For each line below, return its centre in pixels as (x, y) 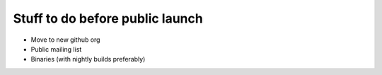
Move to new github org (65, 40)
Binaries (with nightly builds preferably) (88, 59)
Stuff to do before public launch (108, 18)
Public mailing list (56, 49)
